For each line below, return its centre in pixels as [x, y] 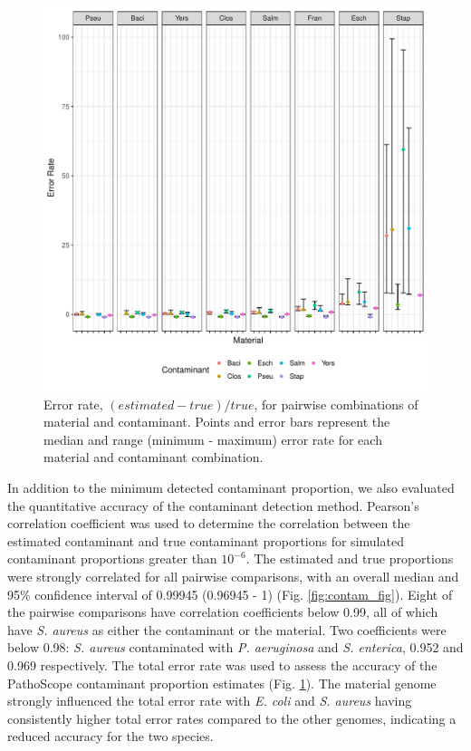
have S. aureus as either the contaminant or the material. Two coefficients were [227, 629]
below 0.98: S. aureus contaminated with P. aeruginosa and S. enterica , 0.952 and [235, 647]
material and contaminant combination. [154, 457]
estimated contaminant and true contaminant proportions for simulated [206, 540]
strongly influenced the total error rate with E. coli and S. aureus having [210, 701]
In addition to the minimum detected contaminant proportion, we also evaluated [231, 487]
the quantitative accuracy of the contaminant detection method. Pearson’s [213, 505]
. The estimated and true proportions [350, 558]
